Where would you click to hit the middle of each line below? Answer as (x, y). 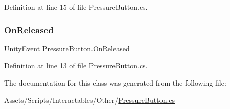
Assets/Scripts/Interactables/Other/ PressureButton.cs (90, 100)
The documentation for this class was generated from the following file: (115, 83)
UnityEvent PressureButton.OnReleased (67, 48)
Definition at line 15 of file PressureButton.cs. (76, 7)
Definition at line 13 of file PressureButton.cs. (76, 65)
